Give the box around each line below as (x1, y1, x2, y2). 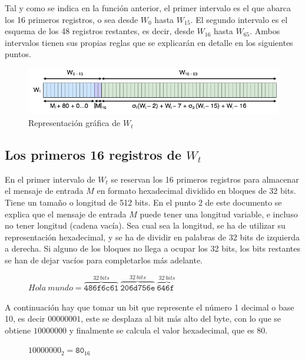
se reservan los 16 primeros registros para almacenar (111, 173, 299, 185)
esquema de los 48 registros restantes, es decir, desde (5, 25, 194, 37)
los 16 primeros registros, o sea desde (5, 13, 138, 25)
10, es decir (5, 312, 45, 325)
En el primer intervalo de (5, 173, 95, 185)
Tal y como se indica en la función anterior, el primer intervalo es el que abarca (5, 2, 291, 14)
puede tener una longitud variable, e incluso (140, 207, 298, 220)
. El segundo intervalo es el (190, 13, 288, 25)
